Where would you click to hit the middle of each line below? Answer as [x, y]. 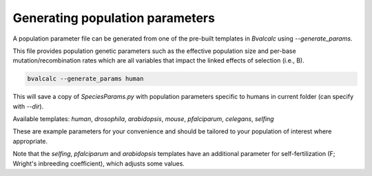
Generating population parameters [114, 18]
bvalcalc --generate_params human [85, 79]
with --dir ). [28, 106]
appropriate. [30, 141]
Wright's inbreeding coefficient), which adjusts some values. [99, 163]
